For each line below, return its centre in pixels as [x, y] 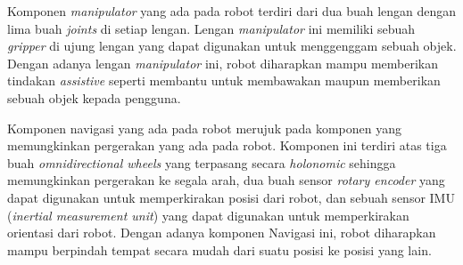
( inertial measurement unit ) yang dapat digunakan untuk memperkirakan [208, 215]
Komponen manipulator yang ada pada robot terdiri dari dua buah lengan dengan [232, 11]
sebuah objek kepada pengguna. [94, 97]
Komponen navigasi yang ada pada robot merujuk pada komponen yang [204, 128]
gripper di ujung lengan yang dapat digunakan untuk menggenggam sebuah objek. [232, 46]
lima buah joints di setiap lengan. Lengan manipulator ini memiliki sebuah [211, 28]
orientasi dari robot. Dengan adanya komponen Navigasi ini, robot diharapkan [222, 233]
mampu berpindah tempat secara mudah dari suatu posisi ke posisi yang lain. [219, 249]
